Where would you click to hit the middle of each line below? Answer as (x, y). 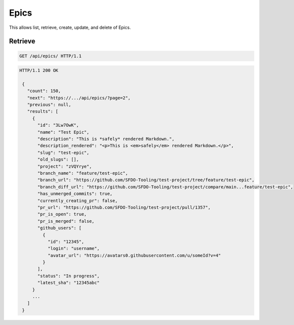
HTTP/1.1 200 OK (39, 70)
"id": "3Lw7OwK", (58, 125)
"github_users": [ (60, 228)
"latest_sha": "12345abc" (69, 283)
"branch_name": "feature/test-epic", (83, 173)
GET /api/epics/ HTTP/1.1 (50, 56)
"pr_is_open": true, (62, 214)
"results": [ (43, 112)
